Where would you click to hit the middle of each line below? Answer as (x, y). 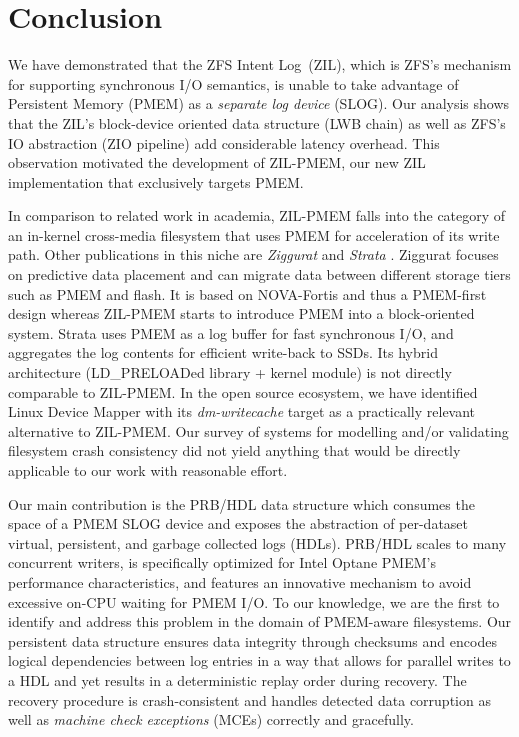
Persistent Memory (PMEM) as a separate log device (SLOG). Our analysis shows (259, 103)
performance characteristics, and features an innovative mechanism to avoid (240, 581)
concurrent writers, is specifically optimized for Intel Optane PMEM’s (222, 562)
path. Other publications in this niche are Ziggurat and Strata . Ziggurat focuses (253, 254)
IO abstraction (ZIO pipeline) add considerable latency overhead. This (224, 142)
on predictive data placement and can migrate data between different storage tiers (259, 274)
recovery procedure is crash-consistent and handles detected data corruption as (249, 699)
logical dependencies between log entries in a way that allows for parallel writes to (259, 660)
